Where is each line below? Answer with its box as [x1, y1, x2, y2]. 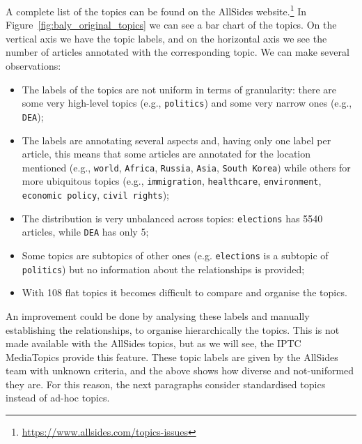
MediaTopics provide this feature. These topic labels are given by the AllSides [6, 349, 338, 364]
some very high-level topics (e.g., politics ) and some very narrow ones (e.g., [22, 95, 352, 110]
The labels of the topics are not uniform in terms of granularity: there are [22, 82, 337, 96]
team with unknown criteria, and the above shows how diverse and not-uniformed [6, 363, 354, 378]
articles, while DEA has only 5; [22, 224, 149, 239]
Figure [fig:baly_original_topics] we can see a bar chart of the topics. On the [6, 17, 337, 32]
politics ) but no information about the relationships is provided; [22, 261, 305, 276]
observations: [6, 59, 61, 73]
